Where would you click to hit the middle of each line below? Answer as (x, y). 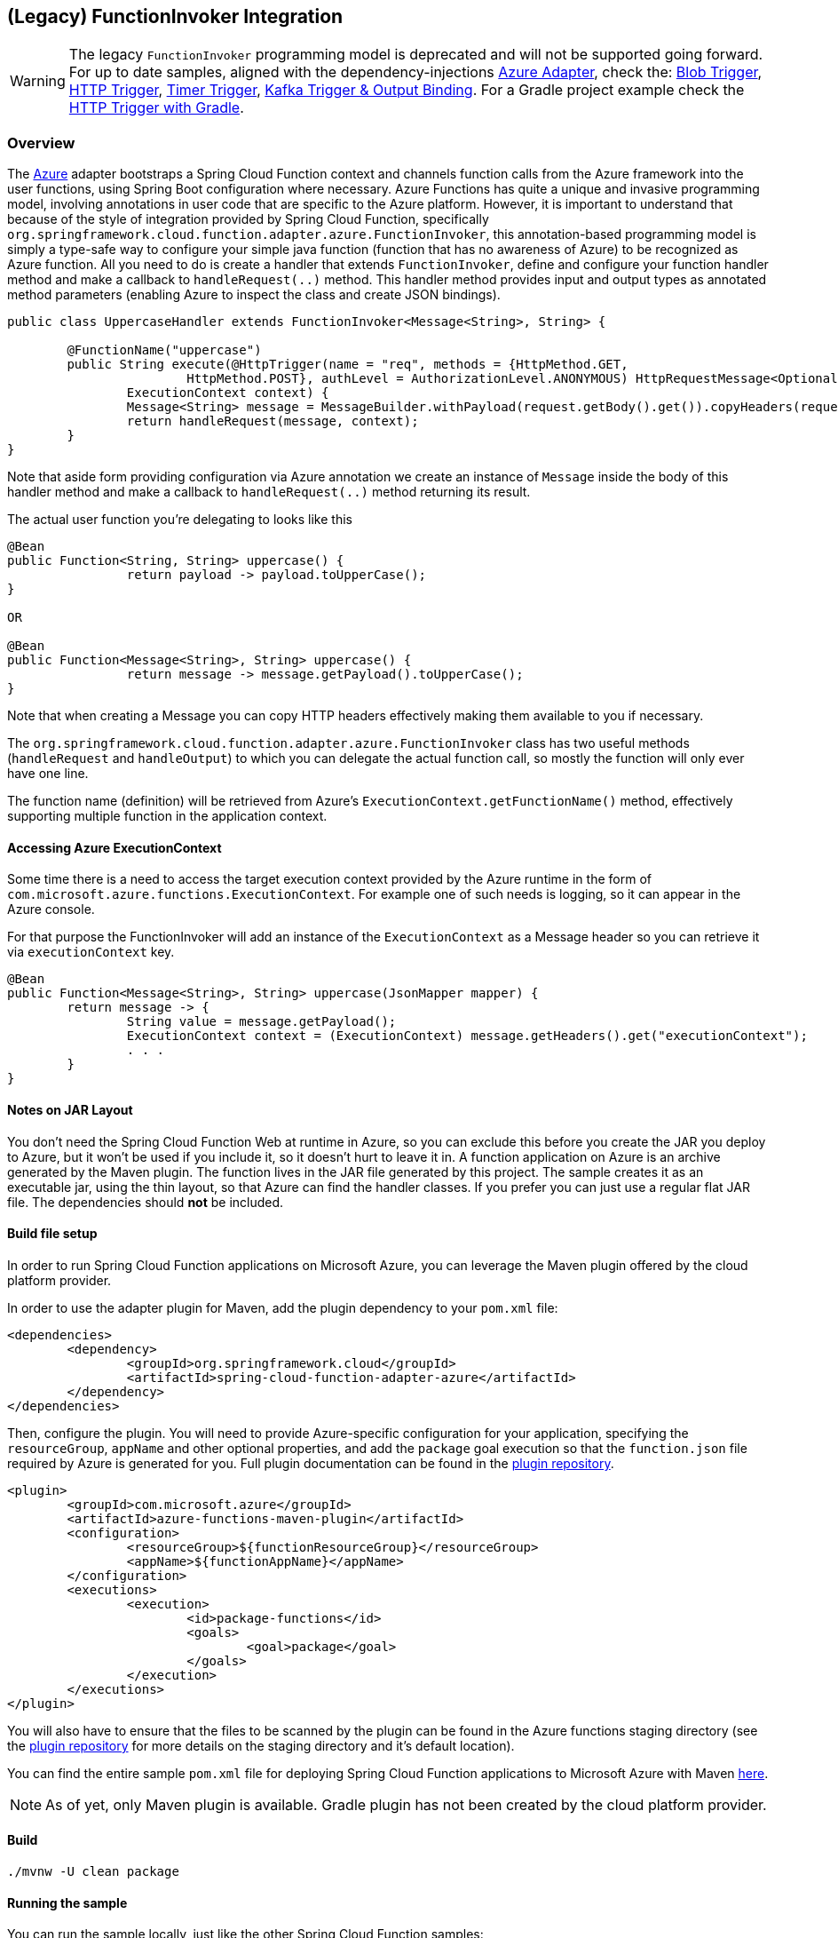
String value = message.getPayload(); (261, 1022)
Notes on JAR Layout (70, 1110)
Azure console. (51, 909)
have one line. (48, 774)
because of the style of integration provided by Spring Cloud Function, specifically (248, 219)
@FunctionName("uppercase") (164, 350)
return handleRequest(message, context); (273, 421)
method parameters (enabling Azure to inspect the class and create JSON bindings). (254, 295)
